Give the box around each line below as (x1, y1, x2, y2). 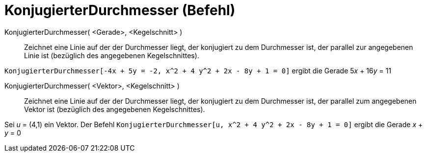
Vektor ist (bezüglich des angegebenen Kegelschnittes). (24, 105, 205, 113)
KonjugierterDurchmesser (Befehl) (4, 2, 236, 19)
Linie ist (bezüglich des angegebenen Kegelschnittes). (24, 51, 199, 60)
